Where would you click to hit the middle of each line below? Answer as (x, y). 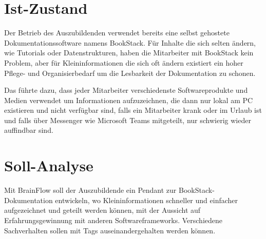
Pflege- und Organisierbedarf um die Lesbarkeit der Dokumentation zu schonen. (130, 73)
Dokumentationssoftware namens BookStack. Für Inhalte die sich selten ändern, (130, 42)
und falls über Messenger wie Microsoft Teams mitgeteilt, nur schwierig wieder (128, 120)
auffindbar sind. (29, 130)
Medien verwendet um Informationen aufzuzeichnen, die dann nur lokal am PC (129, 100)
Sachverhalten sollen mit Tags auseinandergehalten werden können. (110, 230)
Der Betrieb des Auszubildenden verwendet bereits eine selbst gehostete (117, 33)
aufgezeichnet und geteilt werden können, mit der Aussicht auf (102, 210)
